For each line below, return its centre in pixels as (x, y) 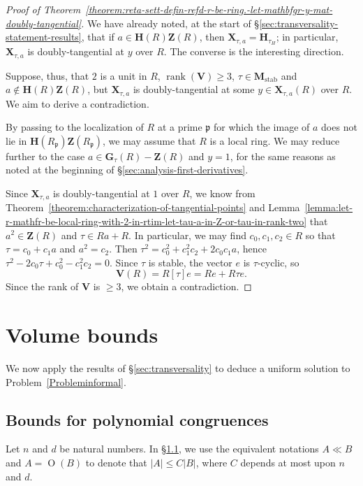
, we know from (222, 193)
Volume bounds (82, 335)
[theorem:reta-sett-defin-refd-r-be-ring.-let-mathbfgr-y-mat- (209, 9)
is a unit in (124, 75)
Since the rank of (42, 286)
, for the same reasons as (283, 156)
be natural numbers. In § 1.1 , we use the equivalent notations (189, 449)
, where (212, 463)
